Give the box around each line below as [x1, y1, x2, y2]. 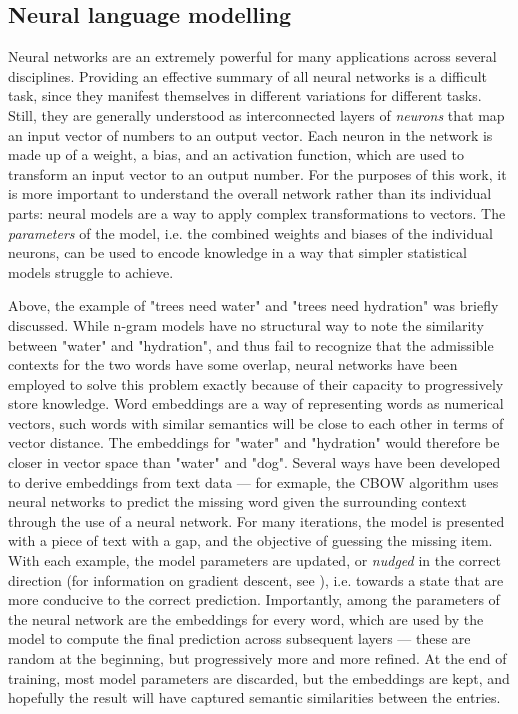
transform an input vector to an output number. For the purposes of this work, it [8, 163, 507, 184]
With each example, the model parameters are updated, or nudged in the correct [8, 550, 501, 571]
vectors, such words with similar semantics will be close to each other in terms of [8, 412, 504, 433]
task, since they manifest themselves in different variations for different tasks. [8, 85, 482, 106]
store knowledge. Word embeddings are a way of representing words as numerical [8, 393, 504, 414]
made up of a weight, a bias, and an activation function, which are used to [8, 144, 464, 165]
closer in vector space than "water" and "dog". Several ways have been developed [8, 452, 501, 473]
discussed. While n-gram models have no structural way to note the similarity [8, 314, 484, 335]
